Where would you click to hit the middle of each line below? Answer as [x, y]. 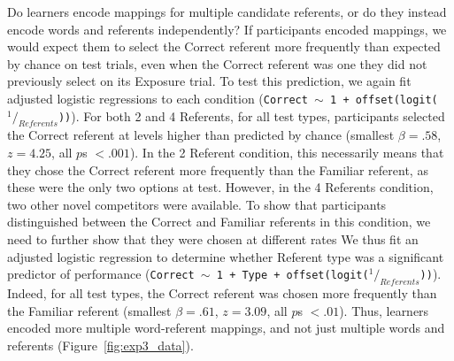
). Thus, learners [384, 310]
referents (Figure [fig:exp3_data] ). [100, 345]
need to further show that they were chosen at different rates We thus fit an [213, 238]
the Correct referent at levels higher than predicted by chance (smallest [201, 135]
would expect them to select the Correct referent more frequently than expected [224, 46]
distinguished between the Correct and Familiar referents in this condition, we [219, 222]
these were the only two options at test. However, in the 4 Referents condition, [220, 187]
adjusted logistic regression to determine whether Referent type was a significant [226, 256]
